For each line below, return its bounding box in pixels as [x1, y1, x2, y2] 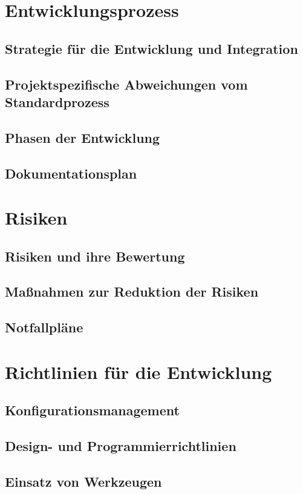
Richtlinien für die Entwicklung [5, 359, 272, 384]
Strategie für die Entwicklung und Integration [5, 39, 298, 58]
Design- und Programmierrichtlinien [5, 436, 236, 455]
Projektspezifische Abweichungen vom [5, 74, 248, 93]
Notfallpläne [5, 318, 83, 337]
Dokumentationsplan [5, 163, 137, 182]
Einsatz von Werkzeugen [5, 472, 162, 490]
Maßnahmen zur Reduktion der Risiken [5, 282, 259, 301]
